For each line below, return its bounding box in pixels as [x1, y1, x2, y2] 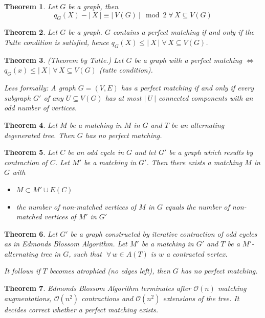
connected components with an [159, 92, 253, 103]
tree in [40, 248, 61, 259]
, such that [69, 248, 102, 259]
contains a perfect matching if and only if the [113, 27, 255, 37]
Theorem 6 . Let [4, 228, 58, 239]
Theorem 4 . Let [4, 119, 58, 130]
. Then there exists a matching [146, 156, 242, 167]
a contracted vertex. [166, 248, 228, 259]
